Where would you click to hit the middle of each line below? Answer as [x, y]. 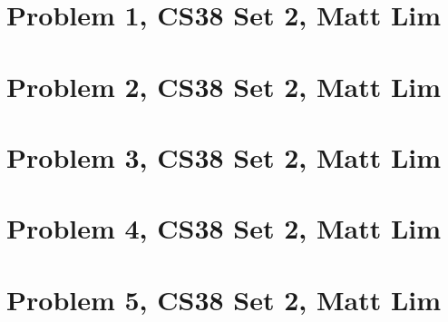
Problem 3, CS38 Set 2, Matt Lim [224, 156]
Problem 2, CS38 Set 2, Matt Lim [224, 86]
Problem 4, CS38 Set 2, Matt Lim [224, 228]
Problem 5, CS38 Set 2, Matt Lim [224, 299]
